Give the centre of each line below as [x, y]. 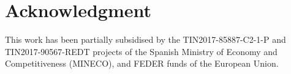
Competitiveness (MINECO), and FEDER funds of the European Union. [142, 63]
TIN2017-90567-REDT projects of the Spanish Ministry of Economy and [141, 51]
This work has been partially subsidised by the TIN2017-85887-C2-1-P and [145, 39]
